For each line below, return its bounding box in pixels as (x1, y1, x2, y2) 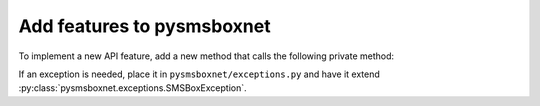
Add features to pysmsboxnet (18, 15, 271, 37)
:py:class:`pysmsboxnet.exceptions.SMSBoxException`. (18, 82, 247, 94)
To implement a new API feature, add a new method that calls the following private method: (18, 50, 395, 62)
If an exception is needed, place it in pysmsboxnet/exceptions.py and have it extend (18, 68, 380, 80)
